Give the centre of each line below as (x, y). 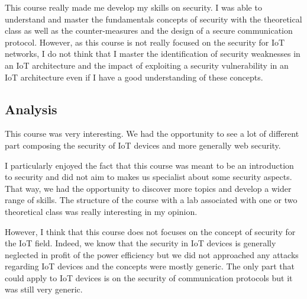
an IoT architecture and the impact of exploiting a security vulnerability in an (147, 65)
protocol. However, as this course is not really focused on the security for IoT (145, 42)
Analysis (31, 109)
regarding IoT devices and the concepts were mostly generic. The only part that (150, 266)
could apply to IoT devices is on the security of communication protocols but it (149, 277)
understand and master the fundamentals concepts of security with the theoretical (153, 19)
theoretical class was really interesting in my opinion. (101, 211)
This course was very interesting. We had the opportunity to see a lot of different (152, 134)
